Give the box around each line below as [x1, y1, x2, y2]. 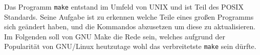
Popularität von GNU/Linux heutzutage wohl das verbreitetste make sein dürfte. [4, 41, 256, 51]
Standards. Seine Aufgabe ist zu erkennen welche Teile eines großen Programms [4, 11, 254, 22]
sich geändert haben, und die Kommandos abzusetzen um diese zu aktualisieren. [4, 21, 256, 32]
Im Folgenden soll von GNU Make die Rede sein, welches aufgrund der [4, 31, 226, 41]
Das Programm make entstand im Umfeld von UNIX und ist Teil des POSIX [4, 2, 244, 12]
